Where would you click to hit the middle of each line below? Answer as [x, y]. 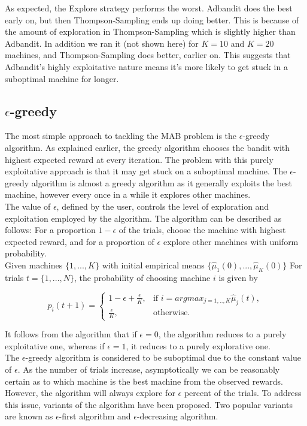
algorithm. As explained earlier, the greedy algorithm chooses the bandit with [148, 147]
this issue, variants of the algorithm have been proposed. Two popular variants [149, 404]
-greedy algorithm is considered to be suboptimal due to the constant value [163, 357]
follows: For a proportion [50, 230]
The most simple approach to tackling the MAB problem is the [121, 136]
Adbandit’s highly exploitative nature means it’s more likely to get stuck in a [146, 66]
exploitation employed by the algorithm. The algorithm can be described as [143, 218]
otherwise [170, 313]
